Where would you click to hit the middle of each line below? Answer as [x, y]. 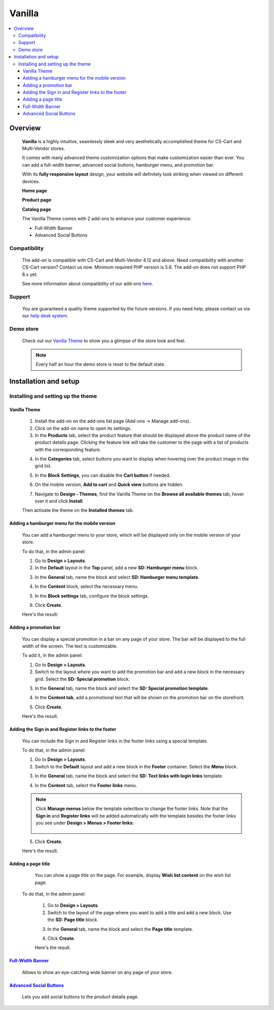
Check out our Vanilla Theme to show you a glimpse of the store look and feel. [104, 341]
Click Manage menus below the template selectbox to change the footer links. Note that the [132, 809]
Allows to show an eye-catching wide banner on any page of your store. [97, 972]
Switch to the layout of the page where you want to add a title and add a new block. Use [140, 913]
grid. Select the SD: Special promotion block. [82, 679]
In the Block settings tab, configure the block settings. [92, 596]
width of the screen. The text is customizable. [70, 646]
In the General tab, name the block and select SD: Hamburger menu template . [117, 577]
